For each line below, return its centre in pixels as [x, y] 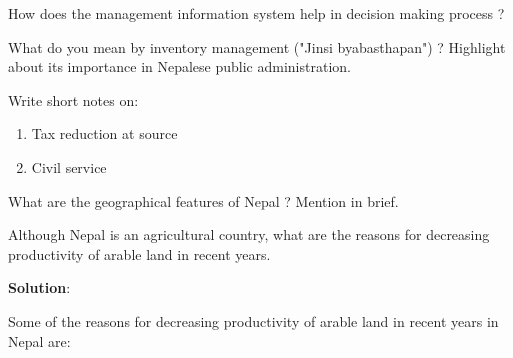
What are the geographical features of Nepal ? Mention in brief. [203, 200]
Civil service [69, 166]
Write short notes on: [73, 99]
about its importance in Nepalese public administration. [179, 66]
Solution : [39, 287]
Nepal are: [39, 340]
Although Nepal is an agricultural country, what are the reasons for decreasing [249, 234]
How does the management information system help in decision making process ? [256, 13]
